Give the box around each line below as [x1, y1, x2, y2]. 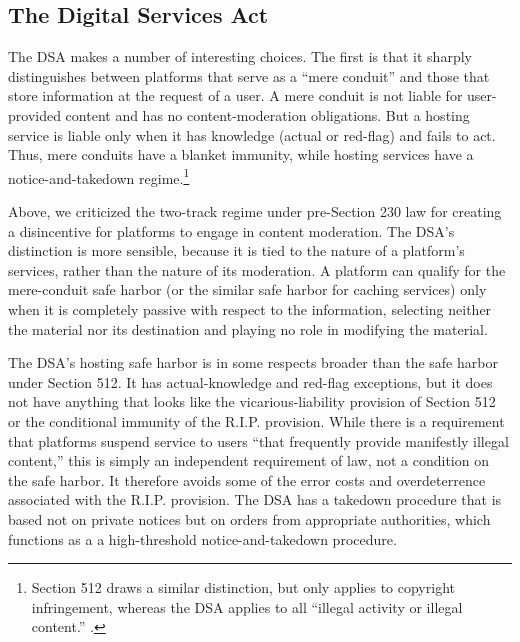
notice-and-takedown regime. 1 [8, 164, 190, 188]
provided [8, 104, 61, 125]
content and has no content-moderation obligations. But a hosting [65, 104, 470, 125]
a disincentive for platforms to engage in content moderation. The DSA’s [8, 220, 455, 241]
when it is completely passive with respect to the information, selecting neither [8, 298, 492, 319]
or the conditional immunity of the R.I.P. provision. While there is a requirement [8, 410, 505, 431]
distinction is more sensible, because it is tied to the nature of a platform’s [8, 240, 465, 261]
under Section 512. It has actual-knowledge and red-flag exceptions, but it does [8, 371, 493, 392]
